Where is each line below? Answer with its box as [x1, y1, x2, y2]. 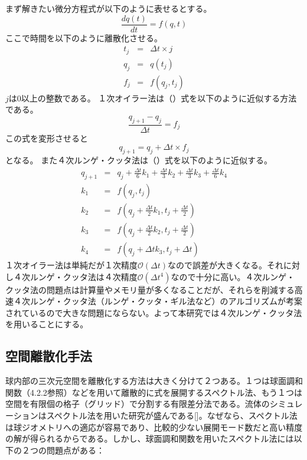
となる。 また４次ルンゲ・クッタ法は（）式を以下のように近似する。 [5, 154, 272, 166]
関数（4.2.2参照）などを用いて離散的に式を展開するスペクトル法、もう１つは [5, 386, 302, 398]
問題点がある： [46, 443, 104, 456]
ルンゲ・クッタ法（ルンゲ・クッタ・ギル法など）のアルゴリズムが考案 [30, 295, 303, 307]
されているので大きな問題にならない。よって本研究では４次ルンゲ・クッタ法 [5, 306, 302, 318]
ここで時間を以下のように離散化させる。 [5, 31, 162, 44]
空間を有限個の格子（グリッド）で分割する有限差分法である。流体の [5, 397, 270, 410]
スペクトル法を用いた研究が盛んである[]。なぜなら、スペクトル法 [46, 409, 298, 422]
